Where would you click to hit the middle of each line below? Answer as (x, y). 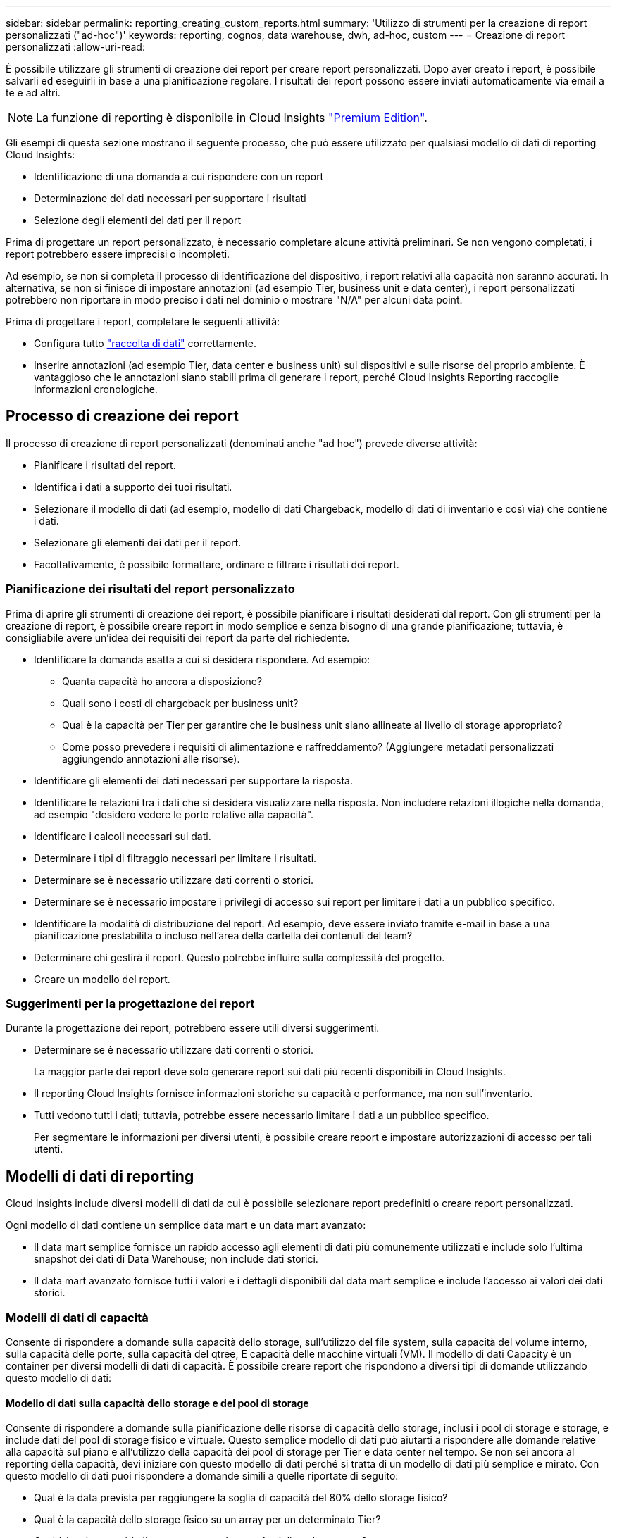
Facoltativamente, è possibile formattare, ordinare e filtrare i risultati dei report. (217, 564)
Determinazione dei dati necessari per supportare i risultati (170, 198)
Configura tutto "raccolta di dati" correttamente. (145, 343)
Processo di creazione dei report (122, 416)
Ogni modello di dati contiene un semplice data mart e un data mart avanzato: (186, 1225)
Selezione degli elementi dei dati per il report (138, 220)
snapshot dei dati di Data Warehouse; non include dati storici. (176, 1259)
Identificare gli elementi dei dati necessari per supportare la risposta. (194, 780)
